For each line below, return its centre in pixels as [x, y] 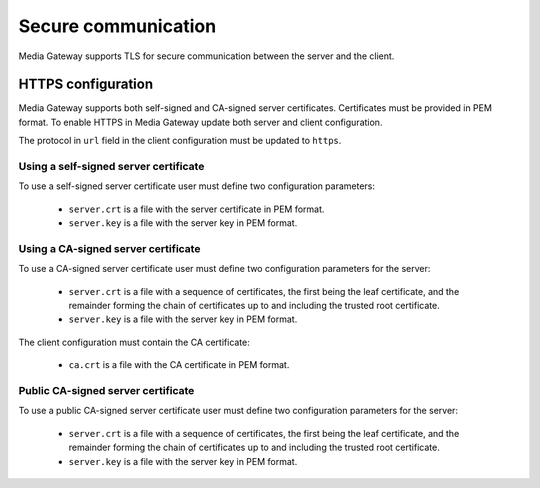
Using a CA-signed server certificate [109, 248]
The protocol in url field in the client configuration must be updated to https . [180, 141]
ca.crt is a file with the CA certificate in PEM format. [179, 365]
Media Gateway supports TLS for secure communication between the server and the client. [206, 56]
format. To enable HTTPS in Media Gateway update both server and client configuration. [200, 122]
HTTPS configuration [86, 84]
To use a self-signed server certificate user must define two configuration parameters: [196, 186]
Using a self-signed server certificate [111, 166]
